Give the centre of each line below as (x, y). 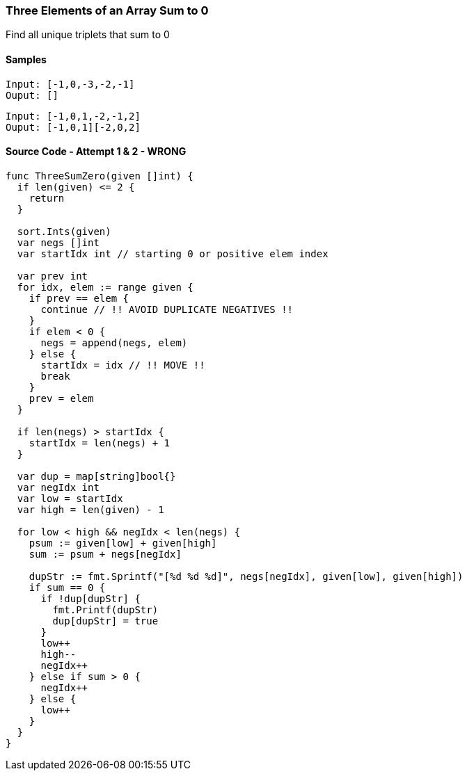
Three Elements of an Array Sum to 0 (107, 10)
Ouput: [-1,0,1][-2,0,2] (73, 127)
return (47, 198)
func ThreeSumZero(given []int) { (100, 176)
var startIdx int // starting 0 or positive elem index (173, 253)
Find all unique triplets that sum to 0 (88, 35)
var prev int (53, 276)
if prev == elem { (79, 298)
